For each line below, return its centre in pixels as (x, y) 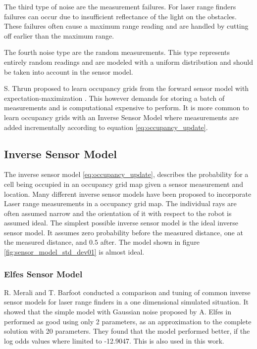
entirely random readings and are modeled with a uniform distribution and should (128, 62)
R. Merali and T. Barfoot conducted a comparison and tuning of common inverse (127, 292)
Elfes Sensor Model (43, 274)
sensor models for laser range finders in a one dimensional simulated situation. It (126, 302)
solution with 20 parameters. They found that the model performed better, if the (127, 331)
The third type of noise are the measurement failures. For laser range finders (120, 6)
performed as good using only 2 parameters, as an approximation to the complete (128, 321)
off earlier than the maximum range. (59, 35)
